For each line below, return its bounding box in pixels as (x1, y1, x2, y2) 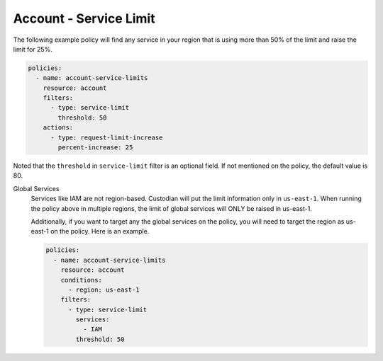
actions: (43, 124, 74, 132)
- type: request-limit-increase (50, 133, 163, 142)
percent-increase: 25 (57, 144, 133, 151)
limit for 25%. (13, 45, 52, 53)
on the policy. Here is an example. (50, 227, 150, 236)
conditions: (60, 276, 103, 284)
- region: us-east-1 (68, 285, 140, 294)
